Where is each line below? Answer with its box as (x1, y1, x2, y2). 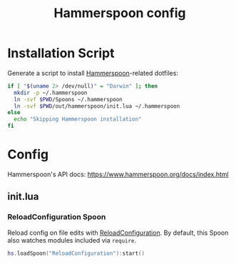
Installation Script (7, 45, 115, 61)
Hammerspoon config (53, 5, 186, 21)
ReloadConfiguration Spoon (7, 212, 106, 222)
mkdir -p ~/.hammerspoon (14, 89, 88, 96)
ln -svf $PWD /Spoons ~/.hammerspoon (14, 96, 123, 103)
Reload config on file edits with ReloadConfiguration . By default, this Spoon (7, 228, 229, 237)
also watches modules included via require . (7, 235, 137, 244)
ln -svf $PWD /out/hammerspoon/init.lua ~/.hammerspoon (14, 102, 180, 110)
